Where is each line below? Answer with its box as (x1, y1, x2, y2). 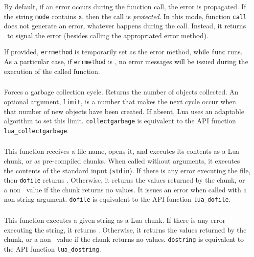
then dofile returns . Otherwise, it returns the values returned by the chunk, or (4, 175, 245, 185)
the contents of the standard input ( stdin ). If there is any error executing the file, (4, 165, 251, 175)
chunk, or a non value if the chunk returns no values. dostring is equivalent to (4, 234, 244, 244)
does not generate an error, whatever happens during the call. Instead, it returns (4, 21, 246, 31)
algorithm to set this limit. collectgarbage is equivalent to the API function (4, 116, 236, 126)
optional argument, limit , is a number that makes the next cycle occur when (4, 96, 236, 106)
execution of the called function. (4, 66, 100, 76)
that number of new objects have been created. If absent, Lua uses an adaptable (4, 106, 244, 116)
